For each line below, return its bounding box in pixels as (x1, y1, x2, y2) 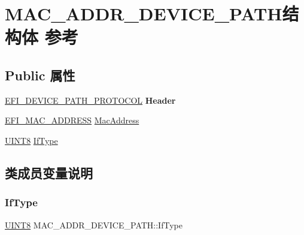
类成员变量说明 (5, 163, 93, 182)
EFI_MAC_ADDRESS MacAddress (5, 114, 139, 126)
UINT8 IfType (5, 134, 58, 146)
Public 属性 (5, 65, 75, 84)
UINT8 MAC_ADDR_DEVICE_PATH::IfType (5, 218, 183, 231)
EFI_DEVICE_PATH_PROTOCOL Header (5, 94, 176, 106)
